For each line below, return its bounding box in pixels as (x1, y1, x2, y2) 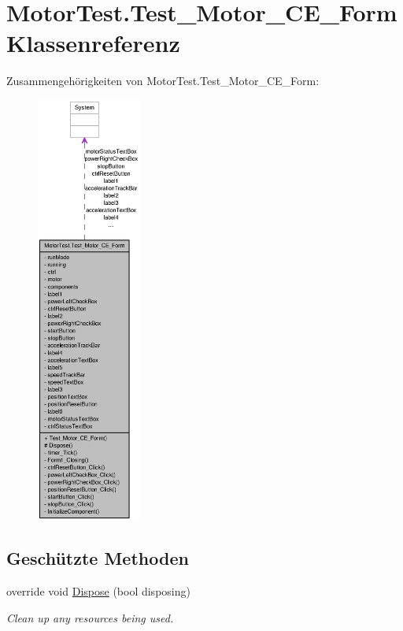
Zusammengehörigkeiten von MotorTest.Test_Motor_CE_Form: (6, 72, 320, 89)
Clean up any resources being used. (6, 609, 174, 625)
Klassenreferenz (6, 27, 180, 59)
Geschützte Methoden (6, 546, 189, 570)
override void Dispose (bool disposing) (6, 583, 190, 599)
